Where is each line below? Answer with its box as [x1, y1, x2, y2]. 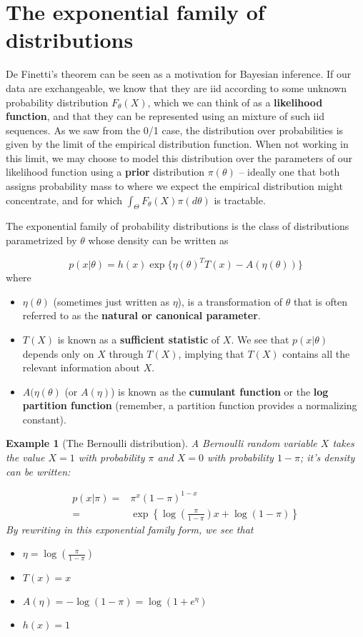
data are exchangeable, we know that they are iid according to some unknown [6, 80, 347, 95]
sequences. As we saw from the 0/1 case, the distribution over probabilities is [6, 122, 344, 137]
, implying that [178, 346, 244, 361]
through [109, 346, 144, 361]
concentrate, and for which [6, 192, 123, 207]
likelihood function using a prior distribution [6, 164, 205, 179]
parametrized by [6, 233, 77, 248]
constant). [22, 411, 66, 426]
